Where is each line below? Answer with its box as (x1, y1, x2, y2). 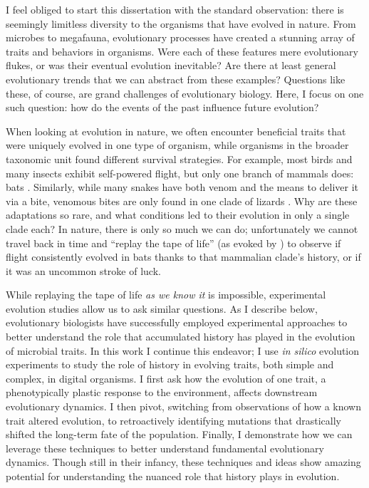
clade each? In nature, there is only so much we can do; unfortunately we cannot (6, 221, 358, 236)
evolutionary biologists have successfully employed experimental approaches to (6, 315, 348, 330)
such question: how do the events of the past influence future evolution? (6, 100, 319, 115)
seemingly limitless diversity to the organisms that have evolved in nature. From (6, 16, 356, 31)
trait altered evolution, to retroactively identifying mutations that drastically (6, 412, 341, 427)
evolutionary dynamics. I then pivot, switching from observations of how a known (6, 399, 361, 414)
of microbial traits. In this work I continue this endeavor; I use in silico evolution (6, 343, 360, 358)
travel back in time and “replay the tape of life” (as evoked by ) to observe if (6, 235, 341, 250)
